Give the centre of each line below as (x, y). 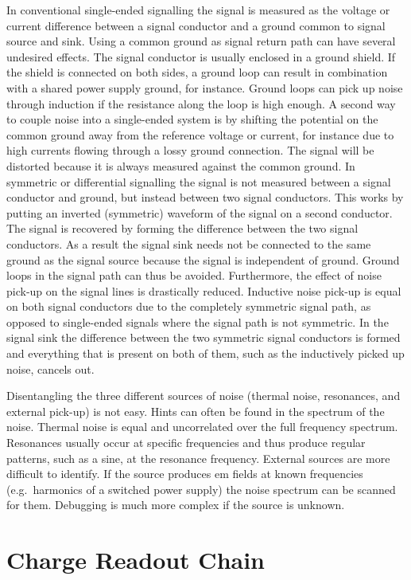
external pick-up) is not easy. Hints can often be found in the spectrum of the (196, 411)
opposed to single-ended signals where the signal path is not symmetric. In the (198, 321)
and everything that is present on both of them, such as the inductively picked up (205, 353)
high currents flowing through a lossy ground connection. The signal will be (190, 150)
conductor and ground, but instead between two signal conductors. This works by (205, 197)
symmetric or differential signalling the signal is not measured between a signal (199, 181)
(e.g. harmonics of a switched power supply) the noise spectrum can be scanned (201, 489)
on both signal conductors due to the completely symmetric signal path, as (189, 306)
